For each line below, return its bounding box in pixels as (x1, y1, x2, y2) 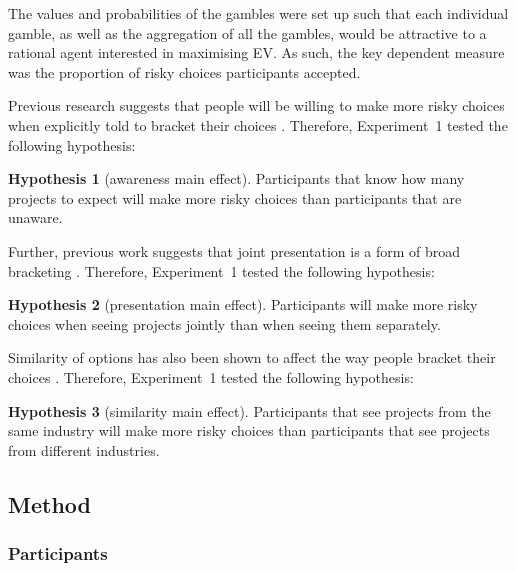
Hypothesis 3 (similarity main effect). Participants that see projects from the (8, 400, 491, 421)
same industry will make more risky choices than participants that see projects (8, 420, 490, 441)
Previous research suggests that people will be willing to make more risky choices (8, 95, 505, 116)
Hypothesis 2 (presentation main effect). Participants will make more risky (8, 294, 478, 315)
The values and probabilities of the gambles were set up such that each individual (8, 3, 509, 23)
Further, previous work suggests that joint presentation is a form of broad (8, 240, 461, 261)
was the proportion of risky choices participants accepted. (8, 61, 361, 82)
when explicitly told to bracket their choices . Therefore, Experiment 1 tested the (8, 114, 508, 135)
